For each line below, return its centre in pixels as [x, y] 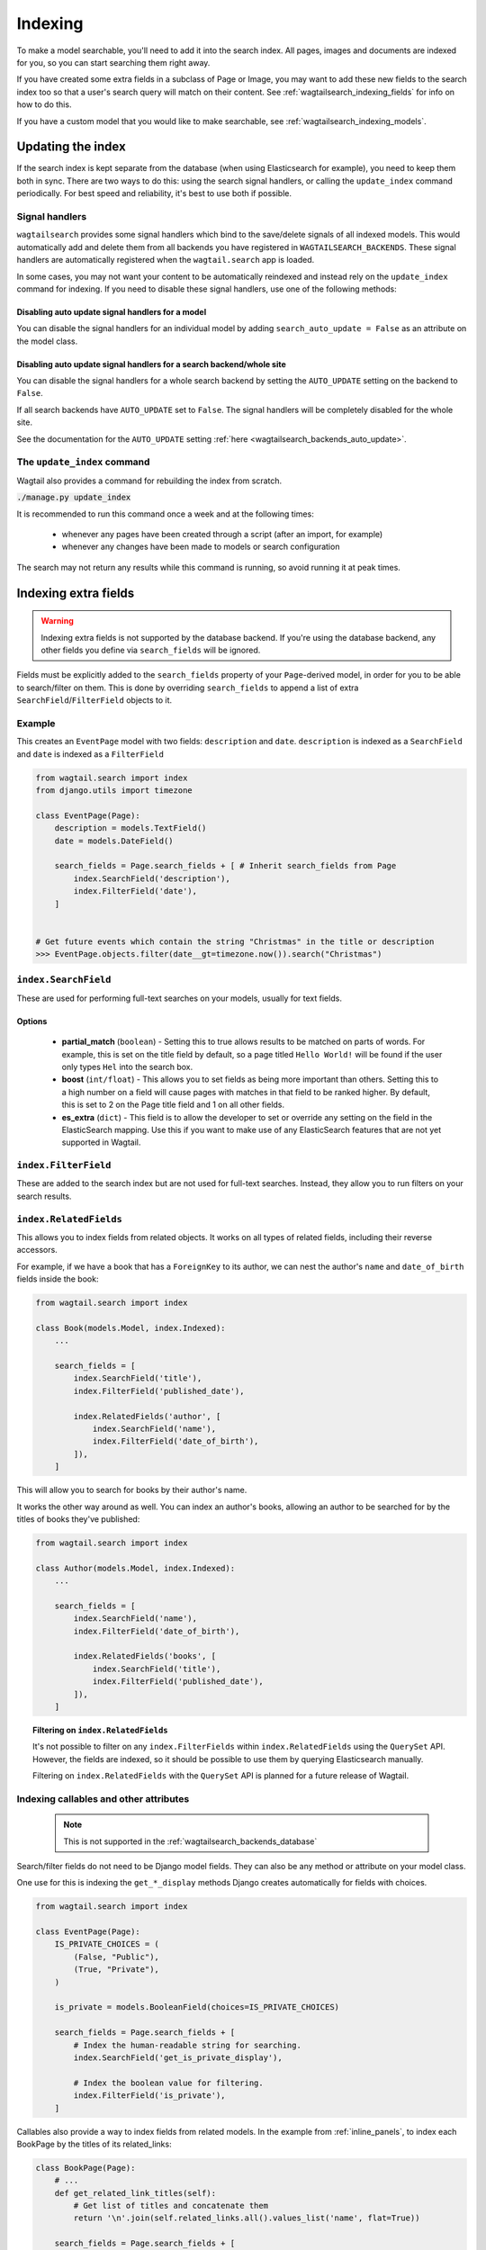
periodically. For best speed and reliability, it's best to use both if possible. [154, 193]
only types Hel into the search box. [127, 1066]
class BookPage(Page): [85, 2168]
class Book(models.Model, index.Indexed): [130, 1328]
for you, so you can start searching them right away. [113, 62]
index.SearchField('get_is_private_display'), [178, 2058]
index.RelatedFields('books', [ [144, 1656]
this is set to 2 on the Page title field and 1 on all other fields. [173, 1105]
